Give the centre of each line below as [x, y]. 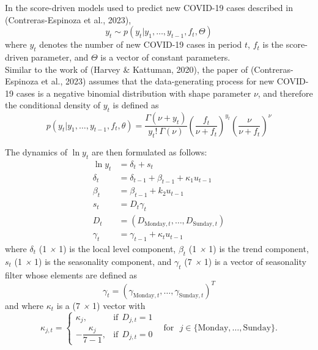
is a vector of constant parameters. [165, 57]
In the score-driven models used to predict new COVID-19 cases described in [149, 7]
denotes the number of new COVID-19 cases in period [141, 44]
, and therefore [285, 93]
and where [24, 305]
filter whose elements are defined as [71, 274]
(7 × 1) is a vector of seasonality [245, 261]
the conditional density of [53, 105]
